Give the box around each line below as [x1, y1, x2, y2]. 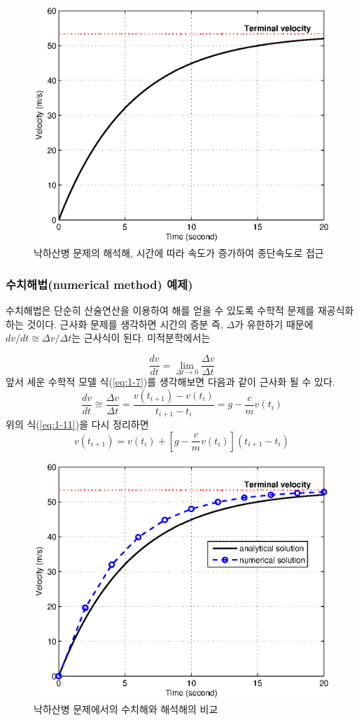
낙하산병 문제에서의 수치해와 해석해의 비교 [34, 702, 218, 717]
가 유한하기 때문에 [234, 316, 314, 331]
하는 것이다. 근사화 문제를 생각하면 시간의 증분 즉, [6, 316, 223, 331]
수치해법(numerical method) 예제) [6, 275, 193, 292]
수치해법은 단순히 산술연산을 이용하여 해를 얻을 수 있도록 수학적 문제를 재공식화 [6, 303, 354, 318]
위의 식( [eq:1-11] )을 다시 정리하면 [6, 417, 149, 432]
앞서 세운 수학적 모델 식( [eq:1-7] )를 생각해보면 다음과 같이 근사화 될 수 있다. [6, 374, 335, 389]
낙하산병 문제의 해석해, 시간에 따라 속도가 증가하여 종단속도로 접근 [34, 246, 324, 260]
